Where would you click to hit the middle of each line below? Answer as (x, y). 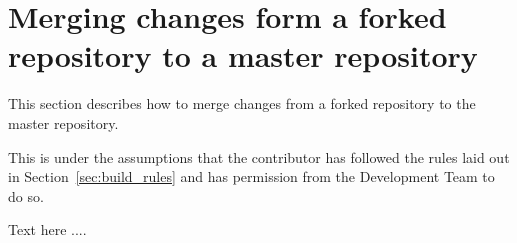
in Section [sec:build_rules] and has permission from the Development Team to (251, 176)
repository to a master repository (243, 55)
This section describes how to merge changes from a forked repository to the (242, 103)
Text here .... (47, 229)
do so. (26, 195)
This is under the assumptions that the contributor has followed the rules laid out (259, 156)
